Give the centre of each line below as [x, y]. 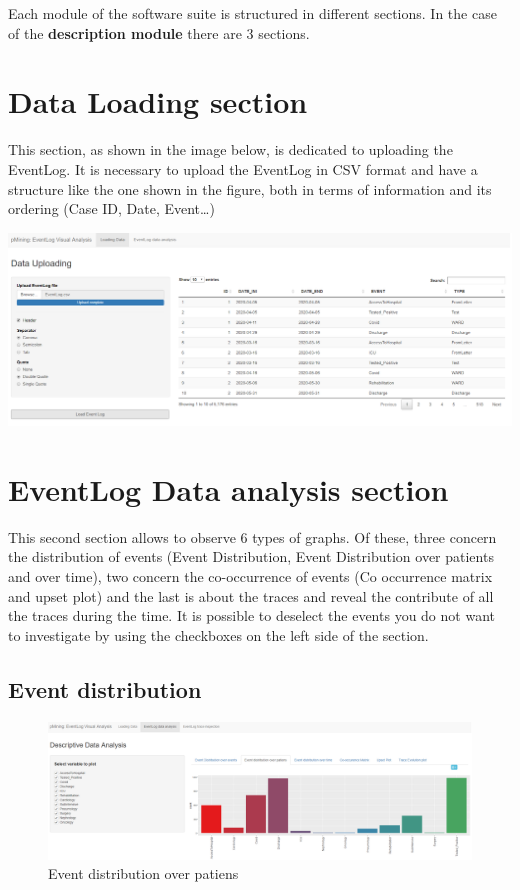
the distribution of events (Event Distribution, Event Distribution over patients [251, 556]
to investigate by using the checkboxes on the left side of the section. [218, 634]
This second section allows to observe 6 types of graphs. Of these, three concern [252, 536]
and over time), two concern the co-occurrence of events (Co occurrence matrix [250, 576]
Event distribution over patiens [143, 873]
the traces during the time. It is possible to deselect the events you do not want [251, 615]
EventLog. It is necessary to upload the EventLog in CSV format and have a [243, 168]
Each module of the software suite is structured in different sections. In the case [252, 13]
